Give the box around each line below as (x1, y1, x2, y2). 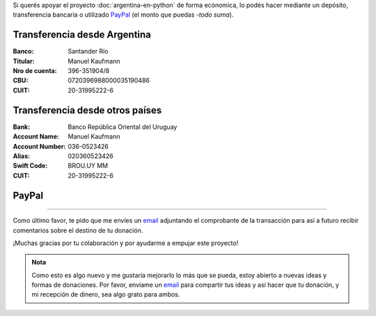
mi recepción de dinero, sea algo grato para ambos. (31, 290, 180, 299)
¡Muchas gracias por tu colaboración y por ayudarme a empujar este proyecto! (13, 239, 239, 247)
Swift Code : (13, 161, 48, 170)
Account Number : (13, 142, 66, 150)
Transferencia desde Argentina (13, 29, 151, 41)
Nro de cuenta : (13, 67, 57, 75)
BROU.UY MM (68, 161, 109, 170)
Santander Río (68, 47, 109, 56)
